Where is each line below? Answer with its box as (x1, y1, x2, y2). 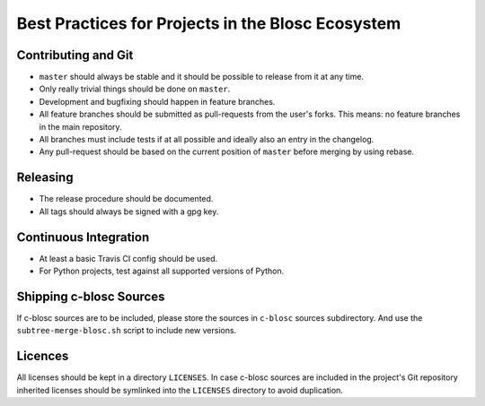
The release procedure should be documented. (39, 194, 214, 204)
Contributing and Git (16, 48, 134, 63)
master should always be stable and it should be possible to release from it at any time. (39, 72, 364, 82)
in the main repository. (39, 121, 122, 132)
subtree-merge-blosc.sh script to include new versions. (16, 325, 237, 336)
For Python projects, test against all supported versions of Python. (39, 265, 285, 276)
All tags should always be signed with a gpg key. (39, 206, 219, 217)
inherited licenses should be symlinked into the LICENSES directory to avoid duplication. (16, 384, 343, 395)
